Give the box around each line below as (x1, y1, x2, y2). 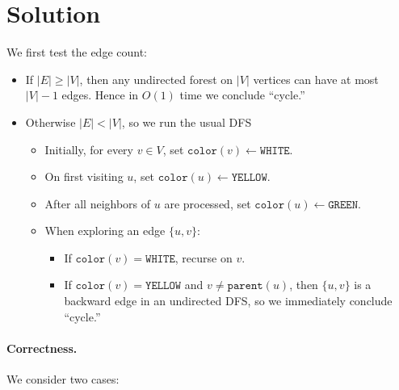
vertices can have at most (253, 70, 379, 87)
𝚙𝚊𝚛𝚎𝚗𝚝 (227, 280, 263, 292)
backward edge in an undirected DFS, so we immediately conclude (64, 292, 393, 309)
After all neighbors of (44, 195, 151, 212)
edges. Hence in (61, 86, 139, 103)
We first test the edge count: (6, 44, 148, 61)
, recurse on (174, 249, 233, 266)
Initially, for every (44, 140, 133, 157)
